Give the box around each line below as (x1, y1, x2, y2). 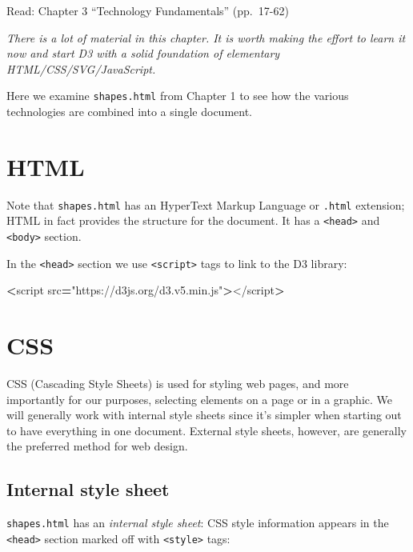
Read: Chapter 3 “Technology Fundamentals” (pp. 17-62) (6, 2, 289, 18)
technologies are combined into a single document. (6, 103, 253, 120)
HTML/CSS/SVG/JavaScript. (6, 60, 156, 77)
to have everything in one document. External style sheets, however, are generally (6, 422, 407, 438)
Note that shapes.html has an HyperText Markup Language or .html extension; (6, 196, 405, 213)
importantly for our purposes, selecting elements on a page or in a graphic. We (6, 390, 392, 407)
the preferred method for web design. (6, 438, 188, 454)
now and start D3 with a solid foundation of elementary (6, 45, 280, 62)
